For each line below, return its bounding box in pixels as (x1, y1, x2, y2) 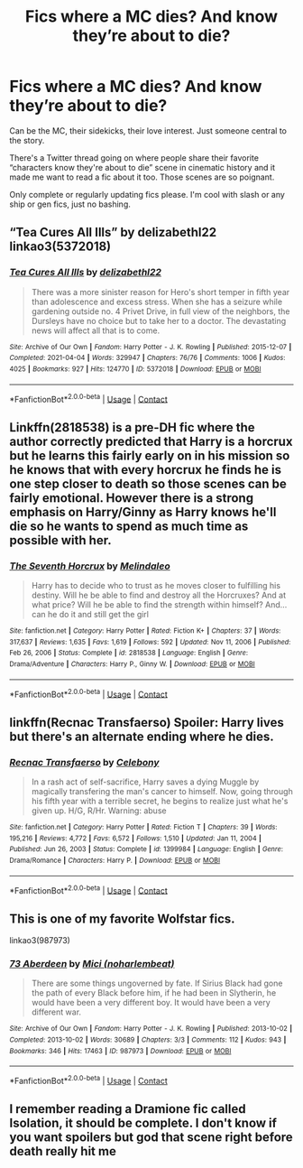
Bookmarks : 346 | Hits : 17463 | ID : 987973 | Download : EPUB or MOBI (9, 1046, 232, 1055)
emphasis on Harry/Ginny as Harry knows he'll (9, 504, 277, 520)
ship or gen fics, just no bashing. (9, 199, 131, 209)
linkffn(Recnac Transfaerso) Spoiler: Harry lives (9, 715, 284, 730)
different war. (31, 1006, 82, 1017)
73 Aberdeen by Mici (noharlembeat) (9, 957, 175, 969)
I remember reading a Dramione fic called (9, 1101, 246, 1117)
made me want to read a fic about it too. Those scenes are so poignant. (9, 171, 275, 182)
